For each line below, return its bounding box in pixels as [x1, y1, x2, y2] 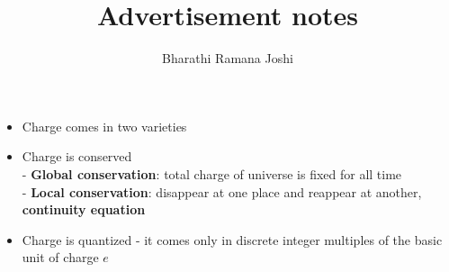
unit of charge [22, 248, 99, 267]
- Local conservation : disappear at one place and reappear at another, [22, 182, 422, 201]
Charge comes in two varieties [22, 116, 187, 135]
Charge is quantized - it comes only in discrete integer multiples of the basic [22, 230, 443, 249]
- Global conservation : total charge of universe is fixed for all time [22, 164, 402, 183]
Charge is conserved [22, 147, 132, 166]
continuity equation [22, 200, 146, 219]
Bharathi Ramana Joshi [162, 49, 293, 68]
